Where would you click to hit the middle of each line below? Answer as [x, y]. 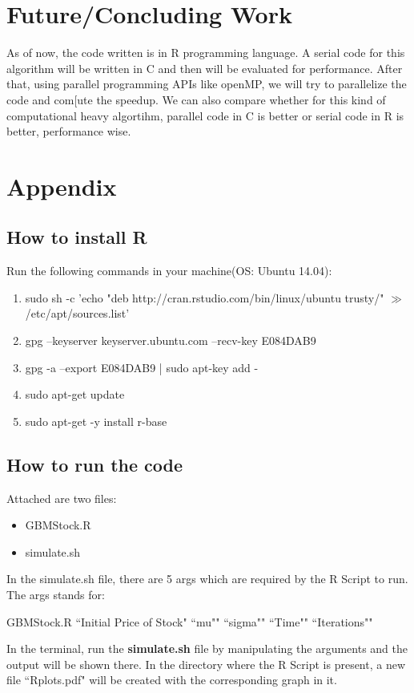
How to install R [77, 237]
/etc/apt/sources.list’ [77, 313]
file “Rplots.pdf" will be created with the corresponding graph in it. [172, 680]
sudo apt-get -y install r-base [96, 421]
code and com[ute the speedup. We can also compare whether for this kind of [196, 99]
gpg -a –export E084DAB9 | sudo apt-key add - [142, 367]
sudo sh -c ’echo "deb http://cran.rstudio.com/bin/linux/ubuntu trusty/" [205, 297]
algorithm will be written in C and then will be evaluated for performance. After [205, 68]
